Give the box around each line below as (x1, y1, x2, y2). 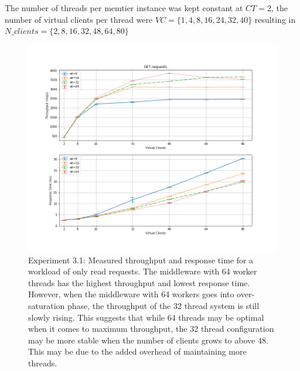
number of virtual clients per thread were (5, 13, 153, 25)
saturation (28, 300, 65, 312)
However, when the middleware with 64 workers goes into (28, 288, 234, 300)
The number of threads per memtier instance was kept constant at (5, 2, 243, 13)
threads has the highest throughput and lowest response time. (28, 276, 250, 288)
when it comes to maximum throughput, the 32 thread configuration (28, 322, 274, 335)
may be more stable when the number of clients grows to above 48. (28, 334, 268, 346)
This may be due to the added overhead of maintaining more (28, 345, 247, 358)
